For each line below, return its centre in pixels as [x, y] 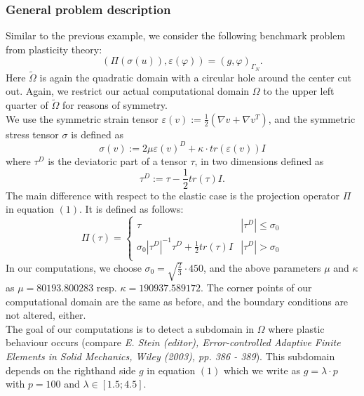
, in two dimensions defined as [259, 160]
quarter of [27, 105]
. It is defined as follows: [131, 209]
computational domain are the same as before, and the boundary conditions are [177, 301]
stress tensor [32, 134]
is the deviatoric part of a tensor [117, 160]
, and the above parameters [262, 267]
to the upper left [299, 91]
